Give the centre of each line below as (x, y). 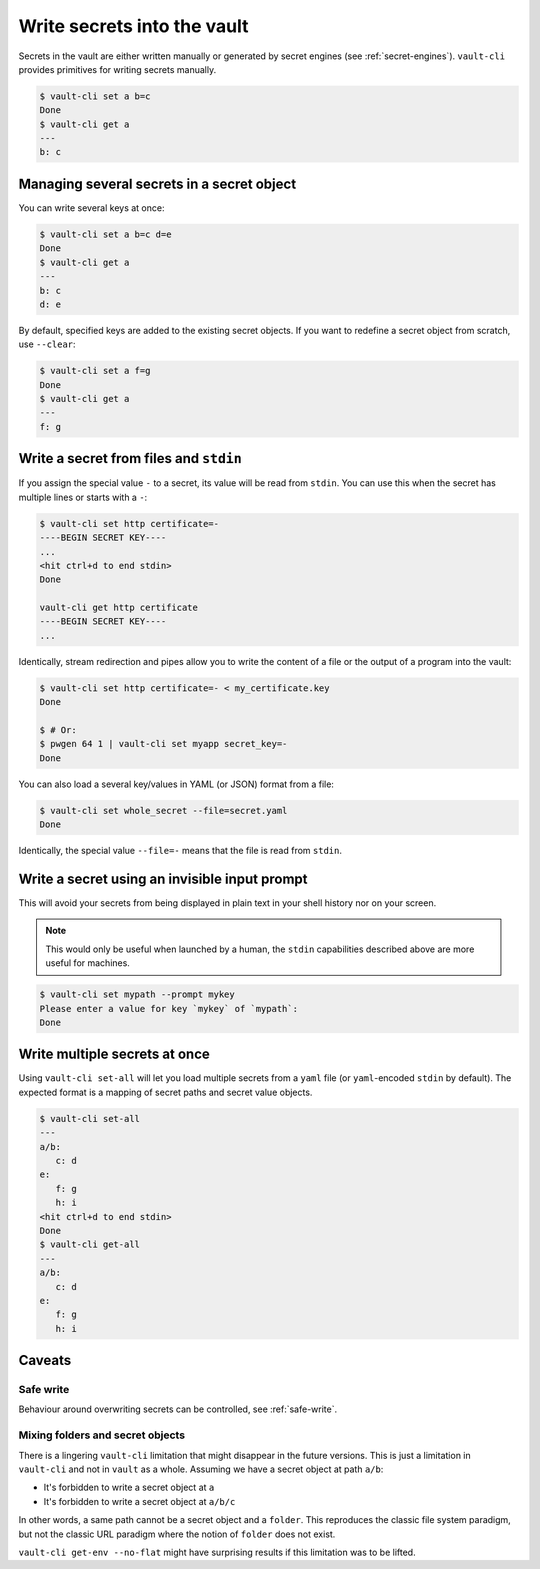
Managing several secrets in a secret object (157, 183)
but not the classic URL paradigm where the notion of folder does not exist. (177, 1534)
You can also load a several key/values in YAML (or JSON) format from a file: (176, 784)
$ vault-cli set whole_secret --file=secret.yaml (163, 810)
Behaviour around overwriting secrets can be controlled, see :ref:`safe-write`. (178, 1409)
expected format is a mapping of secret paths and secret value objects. (165, 1092)
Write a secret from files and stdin (130, 458)
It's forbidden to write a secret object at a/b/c (139, 1501)
